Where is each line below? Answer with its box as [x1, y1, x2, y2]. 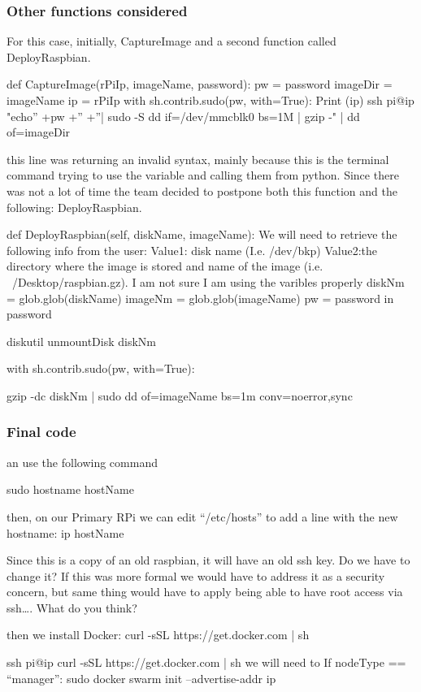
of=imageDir [7, 123, 71, 141]
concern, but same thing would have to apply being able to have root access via [7, 583, 403, 600]
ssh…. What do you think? [7, 599, 137, 616]
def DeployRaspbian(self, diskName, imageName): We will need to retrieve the [7, 226, 397, 243]
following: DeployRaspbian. [7, 198, 142, 215]
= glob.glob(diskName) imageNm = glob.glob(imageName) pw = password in [7, 289, 394, 306]
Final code [7, 422, 76, 442]
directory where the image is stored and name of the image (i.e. [7, 257, 323, 275]
